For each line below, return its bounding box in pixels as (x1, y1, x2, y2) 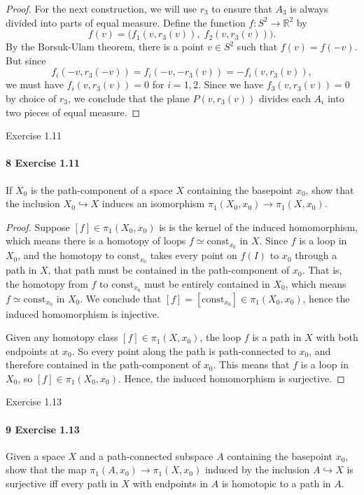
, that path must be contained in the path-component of (48, 263, 290, 277)
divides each (258, 90, 311, 105)
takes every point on (150, 248, 237, 263)
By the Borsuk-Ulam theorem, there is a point (6, 39, 204, 54)
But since (6, 53, 46, 67)
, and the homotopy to (17, 248, 114, 263)
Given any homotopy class (6, 330, 118, 344)
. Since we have (197, 77, 264, 92)
